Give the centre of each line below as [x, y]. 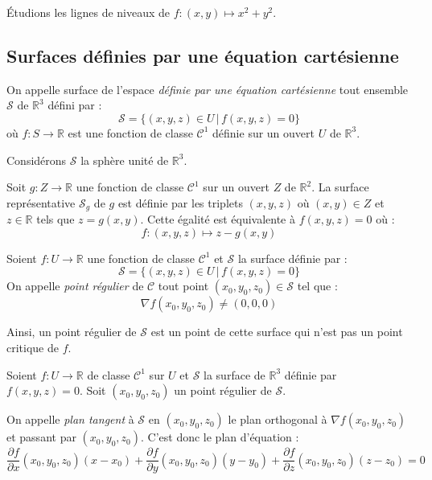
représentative [41, 202]
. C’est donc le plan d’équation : [220, 437]
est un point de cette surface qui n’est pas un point [277, 332]
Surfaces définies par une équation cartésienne [203, 55]
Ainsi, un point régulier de [72, 332]
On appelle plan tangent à [70, 419]
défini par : [75, 105]
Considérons [37, 160]
